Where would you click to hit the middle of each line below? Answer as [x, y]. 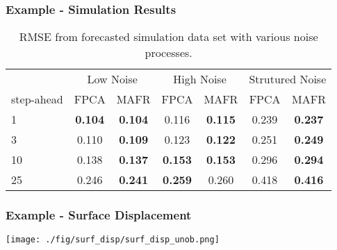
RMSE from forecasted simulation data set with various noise [168, 37]
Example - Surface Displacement [99, 215]
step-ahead [37, 99]
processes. [168, 53]
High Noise [200, 79]
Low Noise [112, 79]
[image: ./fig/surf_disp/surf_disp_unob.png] [113, 240]
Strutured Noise [288, 79]
